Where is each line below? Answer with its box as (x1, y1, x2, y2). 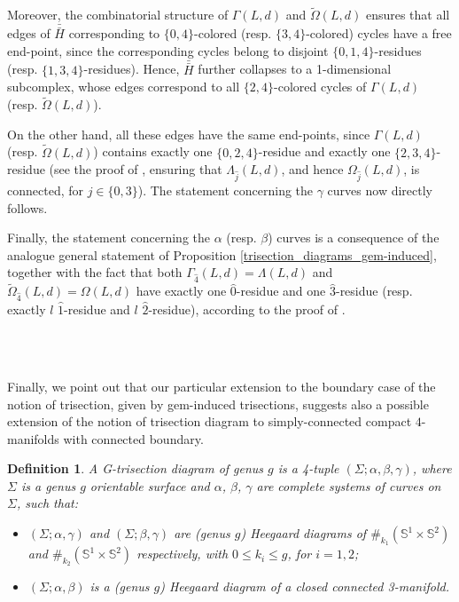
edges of (7, 24, 51, 43)
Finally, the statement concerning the (7, 228, 210, 247)
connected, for (7, 181, 83, 200)
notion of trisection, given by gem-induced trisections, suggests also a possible (7, 394, 429, 413)
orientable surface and (89, 476, 210, 495)
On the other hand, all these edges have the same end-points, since (7, 124, 370, 143)
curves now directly (327, 181, 432, 200)
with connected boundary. (63, 429, 204, 448)
